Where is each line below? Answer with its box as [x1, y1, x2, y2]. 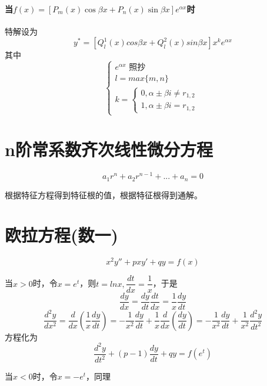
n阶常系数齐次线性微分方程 [5, 137, 213, 161]
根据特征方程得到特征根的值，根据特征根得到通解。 [5, 188, 202, 201]
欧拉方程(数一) [5, 223, 119, 247]
